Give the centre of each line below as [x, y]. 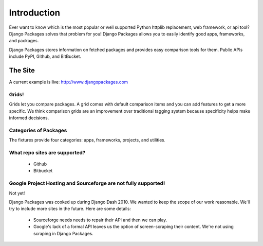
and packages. [24, 41]
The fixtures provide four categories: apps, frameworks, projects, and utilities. [87, 140]
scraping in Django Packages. [63, 233]
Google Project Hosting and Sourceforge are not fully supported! [87, 183]
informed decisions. [29, 118]
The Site [22, 70]
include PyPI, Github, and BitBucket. [45, 56]
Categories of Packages [38, 130]
